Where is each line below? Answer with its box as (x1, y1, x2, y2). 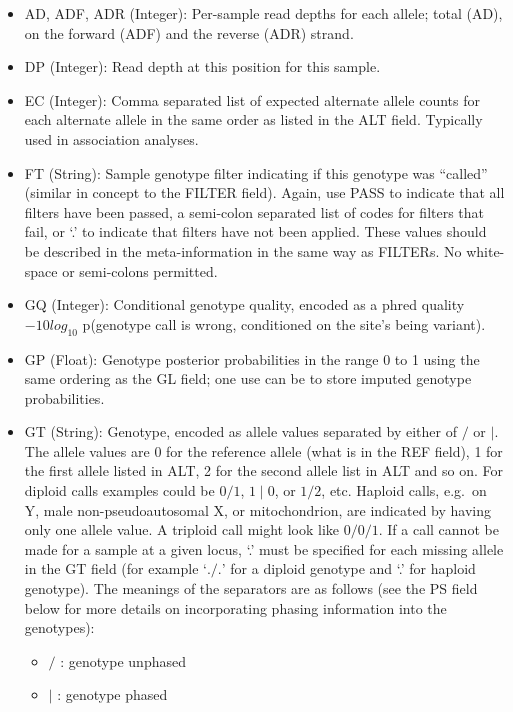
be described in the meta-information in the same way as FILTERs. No (24, 240, 462, 261)
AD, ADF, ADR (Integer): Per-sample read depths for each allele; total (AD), (24, 3, 503, 23)
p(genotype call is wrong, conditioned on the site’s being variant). (82, 313, 486, 334)
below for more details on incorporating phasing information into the (24, 597, 447, 618)
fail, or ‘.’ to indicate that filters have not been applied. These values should (24, 221, 487, 242)
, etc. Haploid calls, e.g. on (321, 480, 487, 501)
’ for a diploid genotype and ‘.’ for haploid (221, 558, 476, 579)
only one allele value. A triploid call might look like (24, 519, 340, 540)
